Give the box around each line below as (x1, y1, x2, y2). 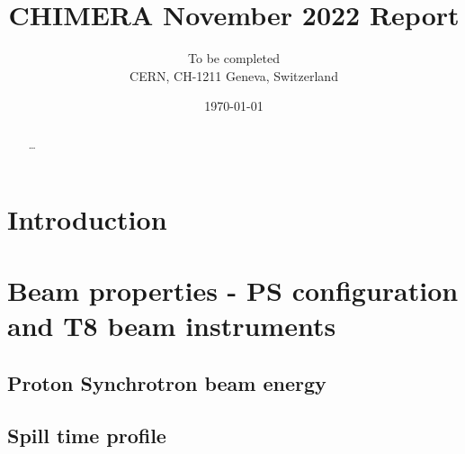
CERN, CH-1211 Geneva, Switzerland (130, 66, 338, 85)
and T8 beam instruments (7, 306, 336, 343)
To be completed (188, 49, 280, 68)
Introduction (7, 201, 167, 238)
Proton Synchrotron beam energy (7, 368, 326, 396)
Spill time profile (7, 422, 166, 449)
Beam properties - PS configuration (7, 271, 459, 308)
